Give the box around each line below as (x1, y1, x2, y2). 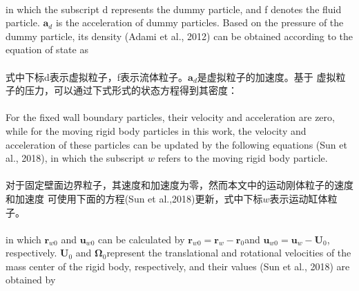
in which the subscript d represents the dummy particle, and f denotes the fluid (6, 1, 342, 16)
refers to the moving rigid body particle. (157, 151, 328, 165)
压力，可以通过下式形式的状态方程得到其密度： (24, 83, 237, 97)
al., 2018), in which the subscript (6, 151, 145, 165)
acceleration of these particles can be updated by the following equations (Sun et (6, 137, 347, 151)
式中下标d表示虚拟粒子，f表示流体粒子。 (6, 69, 188, 84)
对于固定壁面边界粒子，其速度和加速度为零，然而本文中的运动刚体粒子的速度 (6, 178, 353, 192)
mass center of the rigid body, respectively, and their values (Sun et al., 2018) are (6, 259, 350, 273)
